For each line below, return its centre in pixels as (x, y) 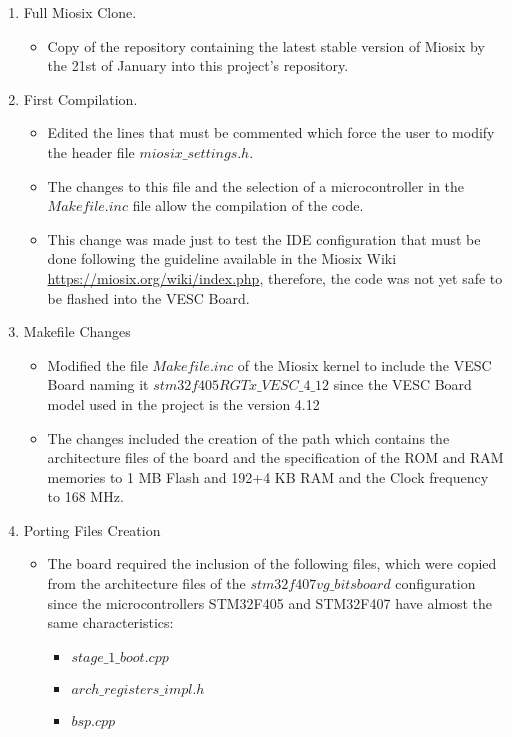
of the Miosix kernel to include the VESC (364, 364)
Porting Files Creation (92, 529)
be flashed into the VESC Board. (148, 297)
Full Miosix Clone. (80, 12)
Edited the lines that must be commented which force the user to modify (271, 132)
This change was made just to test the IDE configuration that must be (264, 238)
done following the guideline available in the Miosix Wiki (222, 258)
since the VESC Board (402, 384)
